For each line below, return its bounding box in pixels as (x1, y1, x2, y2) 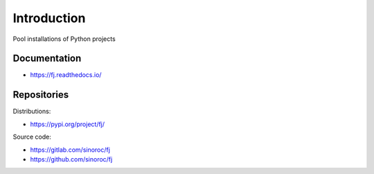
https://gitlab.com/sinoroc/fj (30, 146, 111, 154)
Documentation (12, 53, 82, 64)
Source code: (12, 132, 51, 141)
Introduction (12, 10, 86, 26)
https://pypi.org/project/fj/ (30, 120, 105, 128)
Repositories (12, 89, 69, 101)
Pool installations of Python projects (12, 35, 116, 43)
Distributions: (12, 107, 51, 116)
